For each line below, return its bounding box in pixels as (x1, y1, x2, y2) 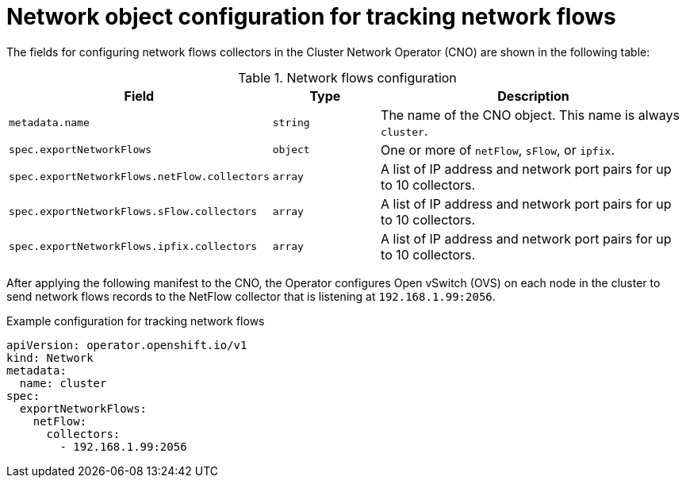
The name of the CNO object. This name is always (381, 106, 680, 123)
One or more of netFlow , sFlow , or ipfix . (381, 141, 615, 158)
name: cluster (19, 376, 107, 390)
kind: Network (6, 351, 94, 364)
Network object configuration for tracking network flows (6, 3, 616, 30)
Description (497, 87, 569, 104)
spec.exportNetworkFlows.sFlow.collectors (9, 206, 258, 218)
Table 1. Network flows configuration (238, 69, 457, 86)
